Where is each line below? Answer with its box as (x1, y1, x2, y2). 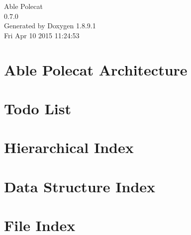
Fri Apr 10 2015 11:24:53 (4, 30, 80, 40)
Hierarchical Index (4, 137, 134, 157)
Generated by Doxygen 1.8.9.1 (4, 20, 96, 31)
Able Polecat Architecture (4, 59, 188, 79)
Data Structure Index (4, 176, 156, 196)
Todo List (4, 98, 71, 118)
